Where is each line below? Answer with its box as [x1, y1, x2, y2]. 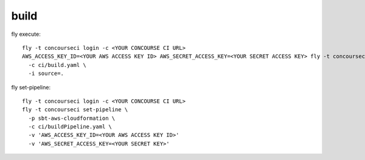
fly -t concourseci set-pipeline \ [22, 106, 128, 113]
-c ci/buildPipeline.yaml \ [28, 123, 113, 130]
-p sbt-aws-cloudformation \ [28, 114, 116, 122]
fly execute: [11, 30, 41, 38]
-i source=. [28, 70, 64, 77]
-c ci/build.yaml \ [28, 61, 86, 68]
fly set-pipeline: [11, 83, 51, 91]
